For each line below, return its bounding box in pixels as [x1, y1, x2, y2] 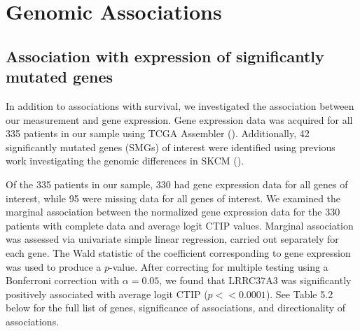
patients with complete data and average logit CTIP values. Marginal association [6, 218, 354, 232]
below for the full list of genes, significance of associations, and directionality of [6, 300, 346, 315]
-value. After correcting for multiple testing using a [109, 259, 328, 274]
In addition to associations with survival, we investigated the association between [6, 98, 354, 113]
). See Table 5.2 [265, 286, 333, 301]
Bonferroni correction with [6, 273, 120, 288]
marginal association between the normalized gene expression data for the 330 [6, 204, 340, 219]
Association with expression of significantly [6, 45, 324, 66]
